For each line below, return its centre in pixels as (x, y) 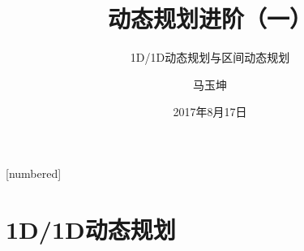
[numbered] (34, 173)
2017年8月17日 (210, 112)
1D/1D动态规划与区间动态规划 (210, 57)
